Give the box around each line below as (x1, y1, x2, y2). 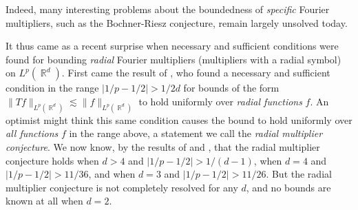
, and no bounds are (246, 180, 331, 194)
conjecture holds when (6, 153, 99, 167)
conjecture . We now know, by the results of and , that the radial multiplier (6, 140, 320, 154)
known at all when (6, 193, 83, 208)
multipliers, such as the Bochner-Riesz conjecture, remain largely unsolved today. (6, 15, 348, 30)
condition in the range (6, 81, 99, 95)
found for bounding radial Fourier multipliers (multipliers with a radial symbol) (6, 52, 341, 66)
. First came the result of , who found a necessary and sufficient (61, 65, 330, 80)
